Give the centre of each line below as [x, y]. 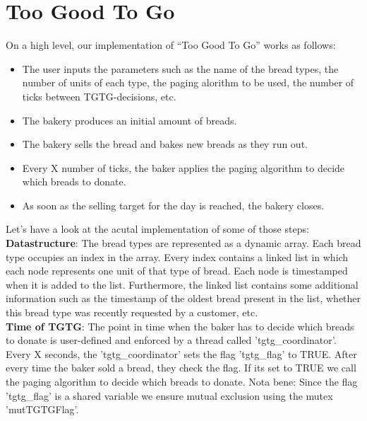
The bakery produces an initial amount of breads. [130, 120]
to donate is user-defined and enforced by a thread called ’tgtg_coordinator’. [171, 340]
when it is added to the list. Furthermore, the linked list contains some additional [182, 284]
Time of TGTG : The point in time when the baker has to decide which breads [180, 326]
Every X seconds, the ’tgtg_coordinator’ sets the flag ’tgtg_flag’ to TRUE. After [181, 353]
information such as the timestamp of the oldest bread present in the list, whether [183, 298]
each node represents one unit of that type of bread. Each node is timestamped [177, 271]
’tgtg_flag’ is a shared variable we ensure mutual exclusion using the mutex [169, 395]
